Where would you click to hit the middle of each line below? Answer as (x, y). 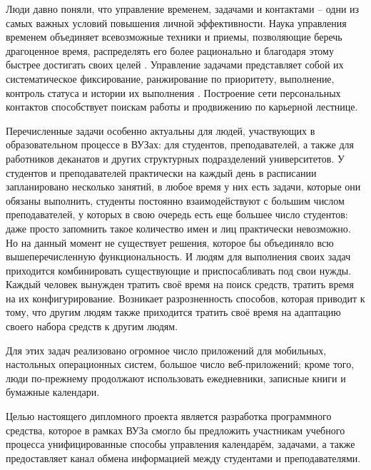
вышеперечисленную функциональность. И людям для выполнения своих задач (178, 256)
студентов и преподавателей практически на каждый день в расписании (161, 172)
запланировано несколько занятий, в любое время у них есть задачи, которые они (183, 187)
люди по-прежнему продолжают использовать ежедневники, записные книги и (176, 378)
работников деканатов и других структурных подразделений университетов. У (175, 158)
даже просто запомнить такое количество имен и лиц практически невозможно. (178, 228)
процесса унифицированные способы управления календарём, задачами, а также (181, 444)
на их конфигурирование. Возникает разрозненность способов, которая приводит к (185, 298)
